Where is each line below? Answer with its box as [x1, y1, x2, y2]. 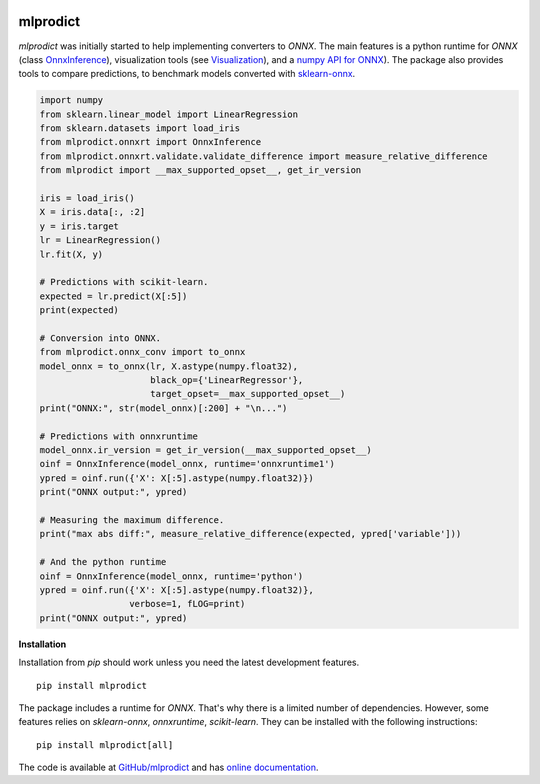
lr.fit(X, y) [39, 248, 104, 260]
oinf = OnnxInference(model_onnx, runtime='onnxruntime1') [39, 458, 335, 470]
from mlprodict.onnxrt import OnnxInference [39, 136, 262, 148]
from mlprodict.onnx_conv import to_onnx [39, 346, 246, 358]
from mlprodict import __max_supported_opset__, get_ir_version [39, 165, 362, 176]
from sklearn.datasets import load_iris [39, 123, 240, 134]
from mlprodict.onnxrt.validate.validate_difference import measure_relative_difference [39, 150, 489, 162]
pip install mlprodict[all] [36, 739, 174, 750]
